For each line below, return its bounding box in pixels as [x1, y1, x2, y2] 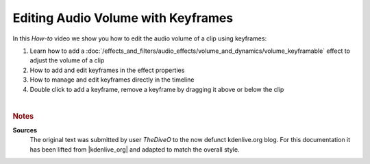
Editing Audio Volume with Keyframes [12, 10, 234, 25]
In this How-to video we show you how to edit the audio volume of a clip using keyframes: [12, 34, 267, 43]
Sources [12, 126, 38, 134]
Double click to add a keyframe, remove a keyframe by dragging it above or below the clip [29, 85, 284, 93]
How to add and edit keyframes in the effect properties [29, 66, 185, 74]
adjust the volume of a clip [29, 56, 105, 65]
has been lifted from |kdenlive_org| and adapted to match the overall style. [29, 145, 240, 154]
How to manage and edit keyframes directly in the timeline [29, 75, 195, 84]
